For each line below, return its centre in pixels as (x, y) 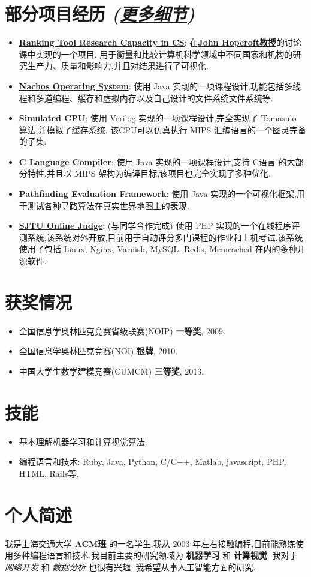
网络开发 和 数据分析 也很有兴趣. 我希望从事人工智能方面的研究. (130, 566)
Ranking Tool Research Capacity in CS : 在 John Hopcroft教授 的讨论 (160, 42)
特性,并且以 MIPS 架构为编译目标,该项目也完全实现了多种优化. (149, 173)
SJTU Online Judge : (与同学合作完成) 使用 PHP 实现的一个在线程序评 (159, 225)
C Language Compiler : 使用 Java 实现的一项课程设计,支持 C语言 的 (153, 161)
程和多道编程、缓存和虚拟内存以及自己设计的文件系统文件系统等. (146, 98)
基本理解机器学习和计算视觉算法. (83, 441)
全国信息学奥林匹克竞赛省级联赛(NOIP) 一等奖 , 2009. (122, 331)
